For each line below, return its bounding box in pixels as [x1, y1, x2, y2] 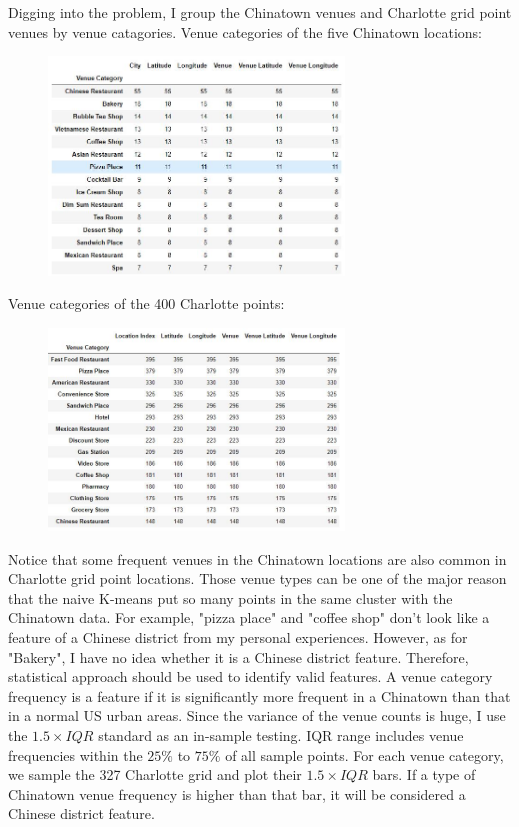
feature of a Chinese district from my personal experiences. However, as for [8, 627, 468, 648]
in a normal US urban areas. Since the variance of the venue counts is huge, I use [8, 705, 506, 726]
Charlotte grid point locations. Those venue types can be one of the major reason [8, 568, 507, 589]
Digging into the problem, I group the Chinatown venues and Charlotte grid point [8, 2, 512, 22]
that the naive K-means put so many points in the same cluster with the [8, 587, 453, 608]
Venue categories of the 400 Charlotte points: [8, 293, 285, 314]
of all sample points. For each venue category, [225, 744, 504, 765]
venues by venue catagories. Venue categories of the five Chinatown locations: [8, 21, 483, 42]
